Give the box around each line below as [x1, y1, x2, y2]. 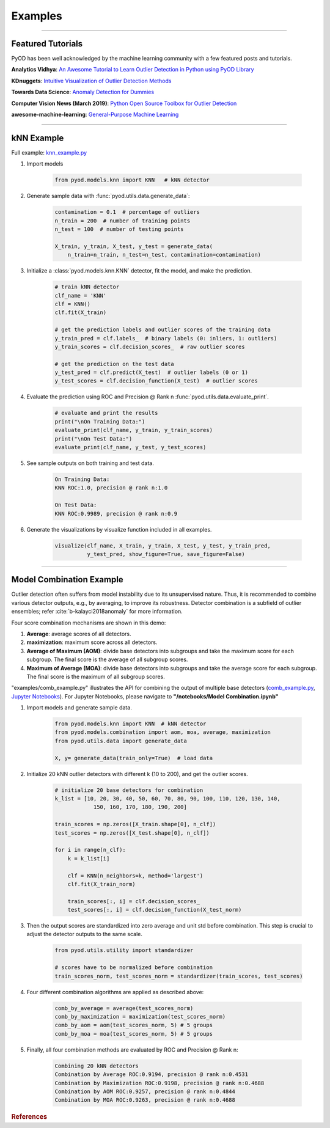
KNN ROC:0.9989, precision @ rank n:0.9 [54, 510, 177, 517]
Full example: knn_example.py [11, 148, 87, 156]
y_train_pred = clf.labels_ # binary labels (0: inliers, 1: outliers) [54, 335, 277, 342]
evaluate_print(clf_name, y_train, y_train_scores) [54, 427, 213, 434]
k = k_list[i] [67, 855, 110, 862]
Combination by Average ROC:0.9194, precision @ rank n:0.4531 [54, 1071, 249, 1078]
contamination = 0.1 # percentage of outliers [54, 208, 200, 216]
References [11, 1113, 48, 1121]
